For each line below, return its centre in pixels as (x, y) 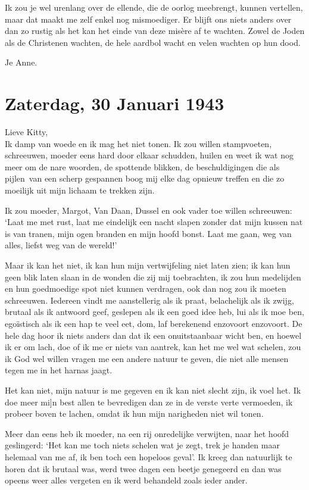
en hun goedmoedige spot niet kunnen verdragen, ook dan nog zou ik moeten (146, 288)
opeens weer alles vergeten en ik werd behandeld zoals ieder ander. (126, 480)
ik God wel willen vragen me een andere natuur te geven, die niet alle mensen (147, 358)
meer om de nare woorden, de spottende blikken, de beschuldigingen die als (142, 166)
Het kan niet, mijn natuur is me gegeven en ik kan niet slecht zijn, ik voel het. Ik (153, 390)
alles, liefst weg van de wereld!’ (61, 245)
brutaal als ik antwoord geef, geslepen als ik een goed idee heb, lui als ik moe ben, (154, 312)
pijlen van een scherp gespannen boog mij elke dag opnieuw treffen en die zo (145, 178)
